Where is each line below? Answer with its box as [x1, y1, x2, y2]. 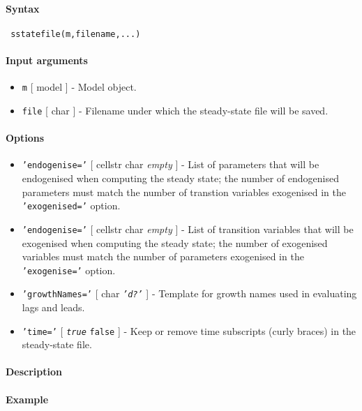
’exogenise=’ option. [22, 262, 116, 277]
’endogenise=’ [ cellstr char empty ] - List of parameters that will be [22, 157, 319, 172]
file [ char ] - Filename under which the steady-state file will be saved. [22, 103, 329, 117]
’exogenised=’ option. [22, 198, 121, 213]
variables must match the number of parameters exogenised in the [22, 249, 304, 264]
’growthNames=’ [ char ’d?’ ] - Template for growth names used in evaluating [22, 286, 357, 301]
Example [6, 391, 49, 406]
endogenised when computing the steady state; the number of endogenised [22, 171, 339, 186]
